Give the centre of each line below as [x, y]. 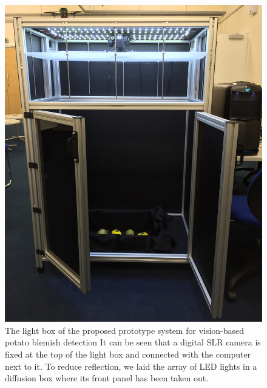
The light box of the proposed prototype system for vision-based [125, 330]
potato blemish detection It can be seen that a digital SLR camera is [133, 342]
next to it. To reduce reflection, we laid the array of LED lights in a [131, 366]
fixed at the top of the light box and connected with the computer [128, 354]
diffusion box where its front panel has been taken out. [107, 378]
